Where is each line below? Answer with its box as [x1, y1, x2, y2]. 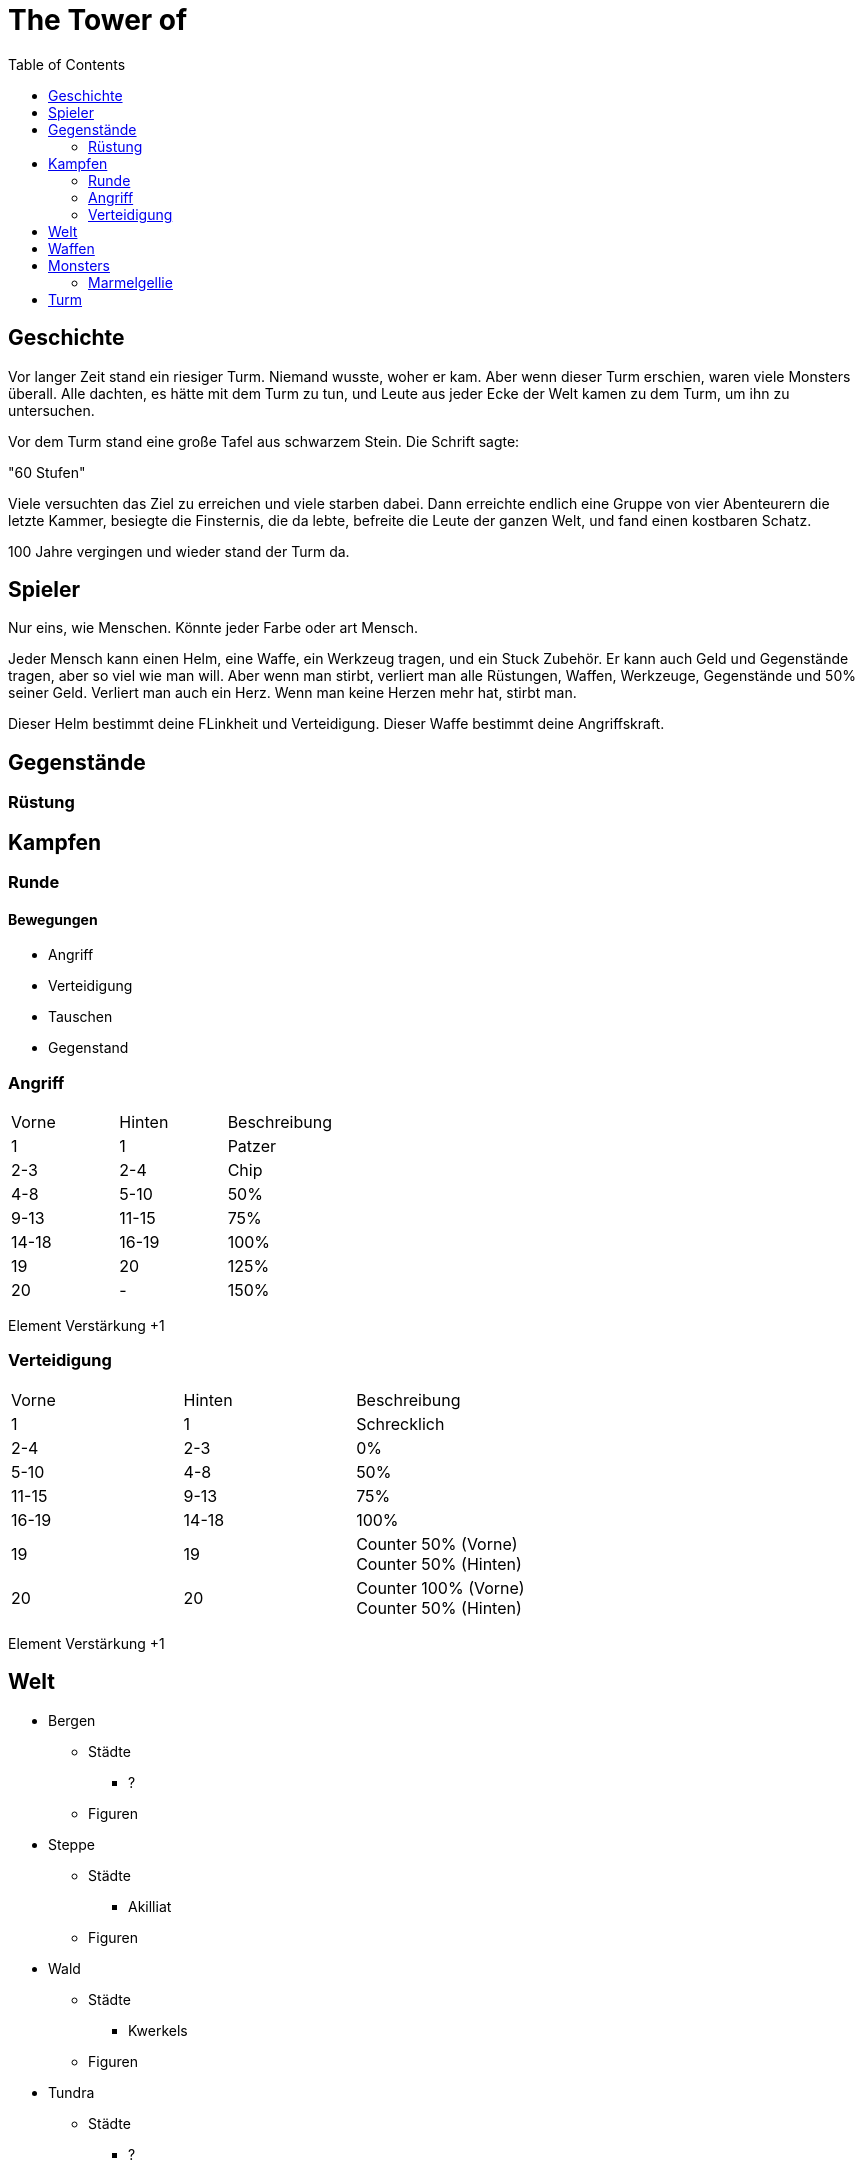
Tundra [48, 2083, 95, 2101]
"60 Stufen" [8, 463, 86, 481]
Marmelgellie [88, 273, 173, 291]
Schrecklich [356, 1413, 445, 1434]
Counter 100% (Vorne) [356, 1577, 525, 1598]
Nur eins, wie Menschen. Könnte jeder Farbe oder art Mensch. [8, 619, 419, 637]
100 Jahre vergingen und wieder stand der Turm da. [8, 542, 350, 560]
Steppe [48, 1835, 95, 1853]
